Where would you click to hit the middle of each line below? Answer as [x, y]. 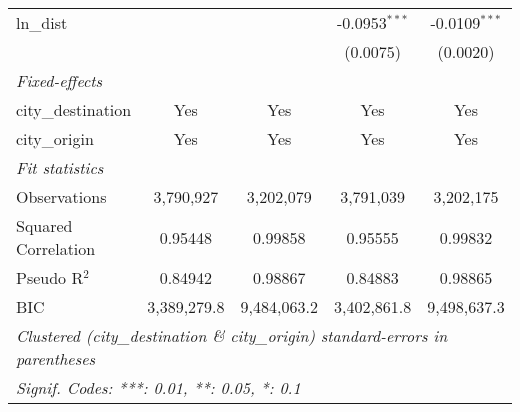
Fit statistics [60, 167]
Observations [61, 196]
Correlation [56, 248]
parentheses [56, 358]
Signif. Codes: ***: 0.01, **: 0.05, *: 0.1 [158, 387]
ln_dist [42, 22]
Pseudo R [50, 277]
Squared [44, 225]
